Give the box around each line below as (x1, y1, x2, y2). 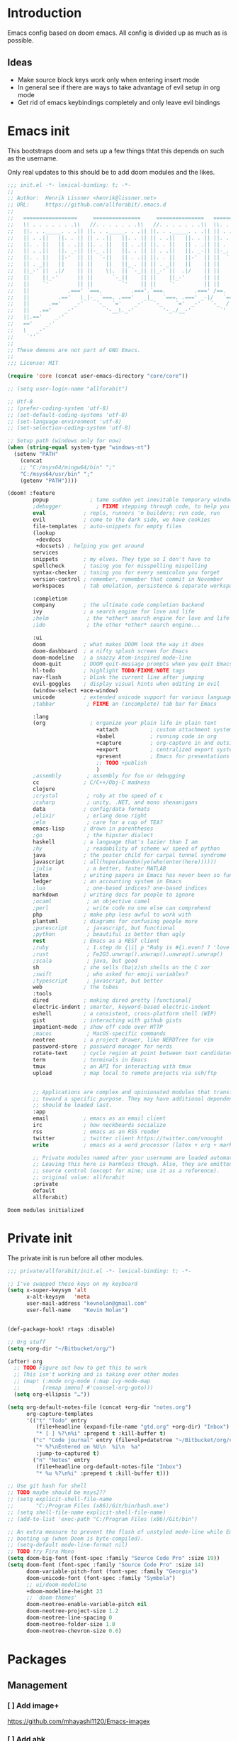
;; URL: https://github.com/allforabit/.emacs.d (7, 201, 166, 209)
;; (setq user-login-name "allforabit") (7, 386, 129, 393)
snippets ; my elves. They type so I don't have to (33, 556, 211, 563)
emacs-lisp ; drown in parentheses (33, 825, 154, 832)
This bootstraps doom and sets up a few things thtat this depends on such (7, 146, 225, 155)
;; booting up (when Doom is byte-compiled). (7, 1535, 144, 1542)
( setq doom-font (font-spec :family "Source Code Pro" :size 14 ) (7, 1561, 204, 1568)
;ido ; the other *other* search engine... (33, 621, 201, 629)
